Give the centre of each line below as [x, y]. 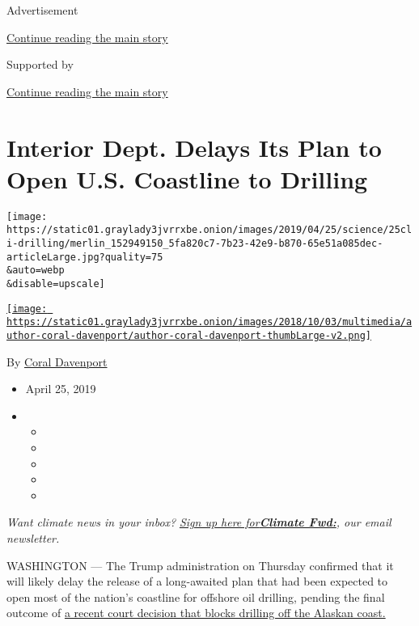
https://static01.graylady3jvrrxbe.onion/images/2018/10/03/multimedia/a [209, 322]
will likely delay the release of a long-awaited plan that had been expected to [197, 581]
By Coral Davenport [57, 361]
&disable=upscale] [56, 283]
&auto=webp [36, 271]
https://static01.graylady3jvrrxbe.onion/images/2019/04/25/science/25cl [209, 230]
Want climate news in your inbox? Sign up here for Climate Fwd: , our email [199, 522]
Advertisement [42, 10]
